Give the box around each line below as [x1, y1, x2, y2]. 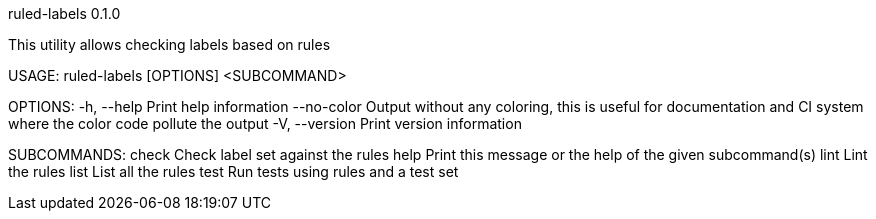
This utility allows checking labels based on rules [8, 36, 331, 53]
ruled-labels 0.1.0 [8, 5, 121, 22]
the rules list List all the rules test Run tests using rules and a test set [8, 163, 459, 180]
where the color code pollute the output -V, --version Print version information [8, 115, 522, 132]
